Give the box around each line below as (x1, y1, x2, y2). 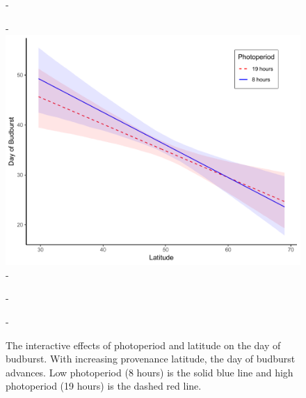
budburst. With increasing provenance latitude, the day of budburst (6, 351, 296, 366)
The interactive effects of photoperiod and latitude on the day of (6, 337, 281, 352)
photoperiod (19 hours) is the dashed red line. (6, 378, 202, 393)
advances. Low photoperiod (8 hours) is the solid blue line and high (6, 365, 293, 379)
